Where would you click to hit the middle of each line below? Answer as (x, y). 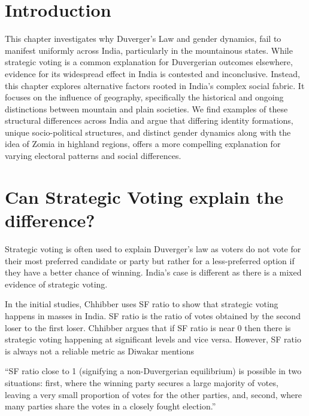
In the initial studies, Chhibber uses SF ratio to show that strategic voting (142, 304)
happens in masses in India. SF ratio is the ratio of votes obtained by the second (153, 315)
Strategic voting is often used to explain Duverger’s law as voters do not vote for (153, 248)
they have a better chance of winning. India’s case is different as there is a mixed (153, 272)
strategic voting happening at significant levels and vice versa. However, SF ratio (153, 339)
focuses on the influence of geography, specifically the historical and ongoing (144, 97)
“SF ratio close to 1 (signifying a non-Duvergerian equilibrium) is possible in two (153, 371)
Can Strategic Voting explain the (144, 196)
